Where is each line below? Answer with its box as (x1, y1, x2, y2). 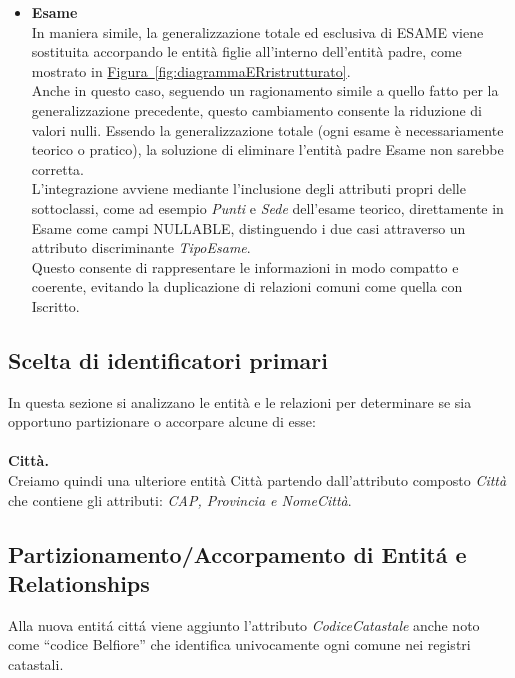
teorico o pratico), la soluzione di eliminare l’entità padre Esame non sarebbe (31, 139, 504, 160)
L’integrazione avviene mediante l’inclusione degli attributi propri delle (31, 178, 466, 199)
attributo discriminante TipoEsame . (31, 237, 251, 258)
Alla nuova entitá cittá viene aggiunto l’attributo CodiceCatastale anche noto (8, 614, 480, 635)
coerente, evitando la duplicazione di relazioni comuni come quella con (31, 276, 463, 297)
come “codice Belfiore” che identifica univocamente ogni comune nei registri (8, 634, 471, 655)
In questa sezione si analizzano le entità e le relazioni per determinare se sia (8, 391, 472, 412)
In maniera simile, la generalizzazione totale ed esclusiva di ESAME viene (31, 21, 484, 42)
